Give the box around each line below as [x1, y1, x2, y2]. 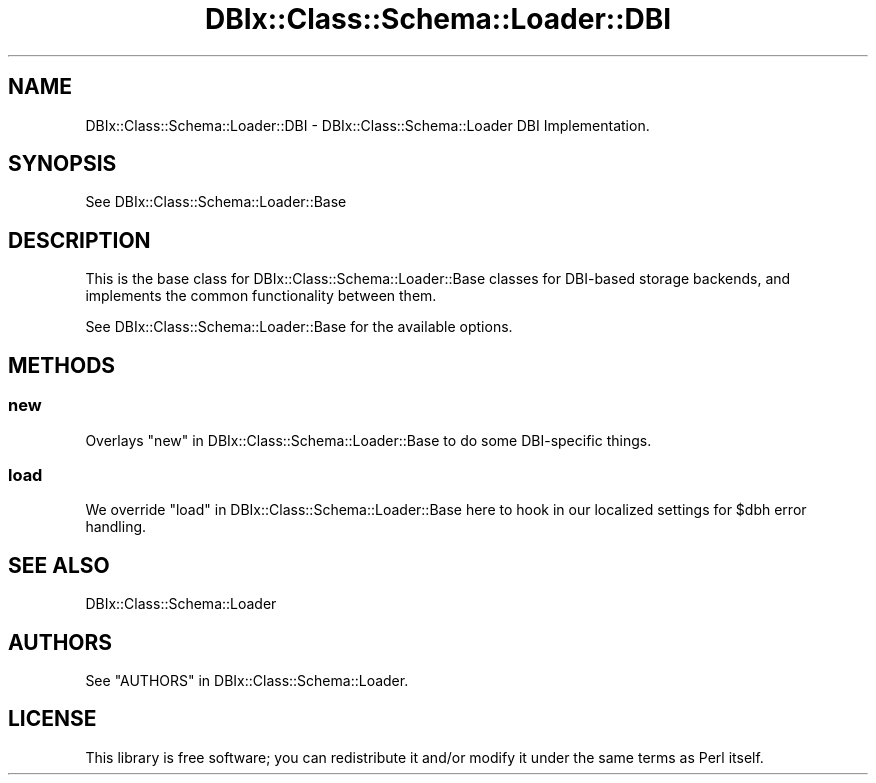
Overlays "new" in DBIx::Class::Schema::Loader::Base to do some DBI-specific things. [85, 431, 652, 449]
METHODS [8, 352, 116, 378]
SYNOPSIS [8, 151, 117, 177]
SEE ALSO [8, 552, 110, 578]
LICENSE [8, 706, 97, 732]
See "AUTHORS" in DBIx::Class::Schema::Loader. [85, 671, 409, 689]
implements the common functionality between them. [85, 287, 437, 305]
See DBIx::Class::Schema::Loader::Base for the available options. [85, 318, 513, 336]
